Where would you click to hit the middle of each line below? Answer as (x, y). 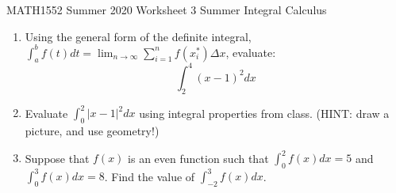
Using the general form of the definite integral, (138, 36)
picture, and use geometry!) (92, 131)
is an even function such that (198, 158)
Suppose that (57, 158)
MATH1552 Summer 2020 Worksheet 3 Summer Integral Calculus (167, 9)
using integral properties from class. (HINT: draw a (264, 113)
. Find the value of (150, 176)
